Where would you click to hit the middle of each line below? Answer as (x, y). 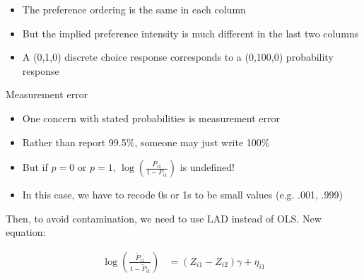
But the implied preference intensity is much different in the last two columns (190, 33)
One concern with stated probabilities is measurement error (151, 118)
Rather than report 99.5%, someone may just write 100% (146, 142)
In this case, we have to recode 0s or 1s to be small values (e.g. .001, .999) (182, 195)
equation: (26, 232)
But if (35, 167)
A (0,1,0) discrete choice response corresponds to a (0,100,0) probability (178, 57)
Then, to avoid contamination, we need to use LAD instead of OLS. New (164, 218)
